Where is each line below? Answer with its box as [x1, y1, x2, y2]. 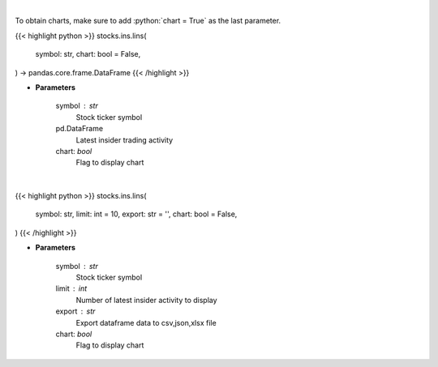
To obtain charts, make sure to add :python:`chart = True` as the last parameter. [15, 16, 281, 26]
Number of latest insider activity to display [75, 295, 218, 305]
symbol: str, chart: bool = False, [35, 49, 141, 59]
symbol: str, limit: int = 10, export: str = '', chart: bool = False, [35, 209, 238, 219]
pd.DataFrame [55, 124, 104, 134]
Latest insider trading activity [75, 134, 174, 145]
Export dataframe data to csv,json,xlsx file [75, 318, 217, 327]
